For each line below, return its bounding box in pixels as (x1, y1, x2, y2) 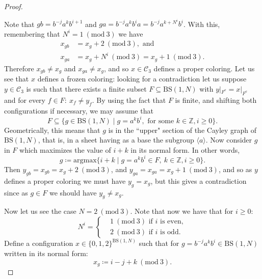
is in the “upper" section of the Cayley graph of (108, 124, 257, 135)
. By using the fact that (92, 94, 166, 105)
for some (147, 117, 174, 125)
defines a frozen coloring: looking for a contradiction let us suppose (37, 73, 247, 84)
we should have (49, 187, 97, 198)
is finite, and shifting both (175, 94, 257, 105)
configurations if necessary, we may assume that (4, 105, 153, 116)
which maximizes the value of (19, 144, 111, 155)
